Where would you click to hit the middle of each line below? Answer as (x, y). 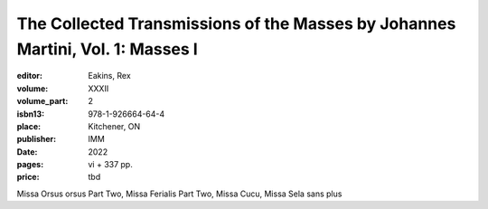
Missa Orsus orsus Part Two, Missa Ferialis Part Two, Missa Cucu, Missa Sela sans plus (179, 194)
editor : (29, 76)
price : (28, 177)
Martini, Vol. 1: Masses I (107, 49)
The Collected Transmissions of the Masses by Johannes (236, 24)
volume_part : (42, 101)
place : (29, 126)
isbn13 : (31, 114)
